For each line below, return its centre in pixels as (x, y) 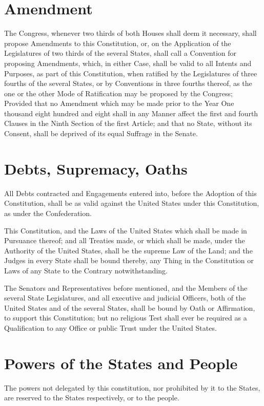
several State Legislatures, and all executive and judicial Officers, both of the (125, 298)
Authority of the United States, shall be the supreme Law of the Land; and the (128, 250)
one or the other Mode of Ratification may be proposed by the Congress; (118, 93)
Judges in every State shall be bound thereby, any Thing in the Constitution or (129, 260)
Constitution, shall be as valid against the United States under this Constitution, (132, 203)
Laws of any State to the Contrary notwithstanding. (86, 270)
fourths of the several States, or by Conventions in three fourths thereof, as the (128, 83)
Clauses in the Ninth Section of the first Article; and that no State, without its (128, 123)
